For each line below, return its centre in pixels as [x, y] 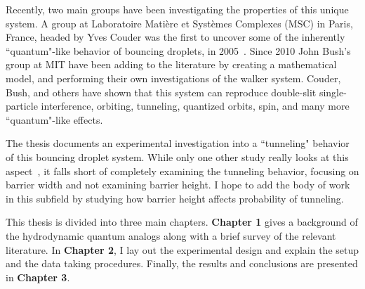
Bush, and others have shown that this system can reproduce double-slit [161, 92]
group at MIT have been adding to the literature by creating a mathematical [171, 64]
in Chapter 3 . [38, 277]
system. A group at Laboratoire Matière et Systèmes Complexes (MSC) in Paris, [179, 23]
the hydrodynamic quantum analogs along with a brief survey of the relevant [171, 235]
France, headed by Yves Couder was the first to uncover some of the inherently [175, 37]
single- [333, 92]
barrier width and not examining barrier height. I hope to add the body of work [178, 185]
